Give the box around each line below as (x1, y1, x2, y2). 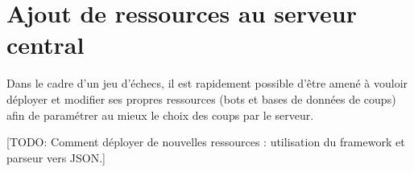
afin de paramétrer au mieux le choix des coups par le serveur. (6, 106, 314, 123)
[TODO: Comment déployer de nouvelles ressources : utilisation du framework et (6, 133, 405, 150)
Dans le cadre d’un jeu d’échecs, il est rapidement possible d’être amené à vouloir (6, 75, 408, 92)
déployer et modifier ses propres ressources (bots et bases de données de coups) (6, 90, 396, 107)
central (6, 28, 85, 61)
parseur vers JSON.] (6, 149, 106, 166)
